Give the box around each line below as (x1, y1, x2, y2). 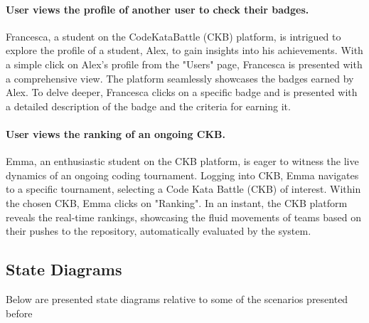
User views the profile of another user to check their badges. (6, 1, 309, 16)
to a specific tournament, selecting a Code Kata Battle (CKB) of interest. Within (6, 181, 361, 196)
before (6, 305, 33, 320)
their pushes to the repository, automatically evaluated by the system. (6, 223, 311, 238)
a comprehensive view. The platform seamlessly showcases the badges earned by (6, 70, 354, 85)
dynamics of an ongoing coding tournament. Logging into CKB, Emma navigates (6, 167, 359, 182)
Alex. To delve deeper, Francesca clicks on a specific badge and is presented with (6, 85, 358, 100)
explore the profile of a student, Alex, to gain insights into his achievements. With (6, 43, 363, 58)
